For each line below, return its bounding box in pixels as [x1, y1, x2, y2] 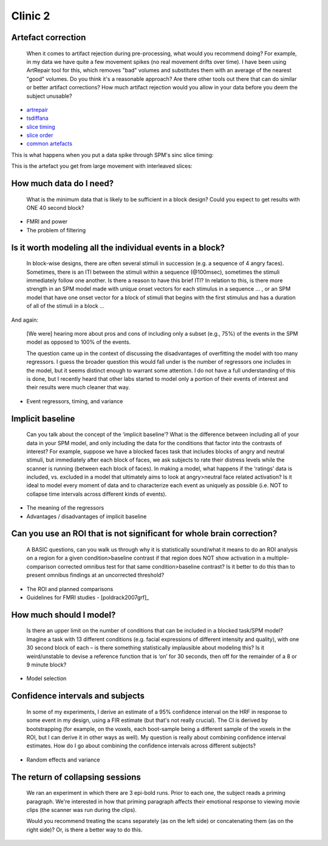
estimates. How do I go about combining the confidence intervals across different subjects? [26, 742, 256, 749]
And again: [11, 316, 39, 324]
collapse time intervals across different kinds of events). [26, 490, 167, 498]
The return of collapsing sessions [11, 772, 141, 782]
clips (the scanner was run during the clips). [26, 806, 137, 813]
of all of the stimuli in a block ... [26, 302, 104, 310]
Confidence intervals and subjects [11, 691, 145, 701]
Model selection [26, 675, 67, 682]
